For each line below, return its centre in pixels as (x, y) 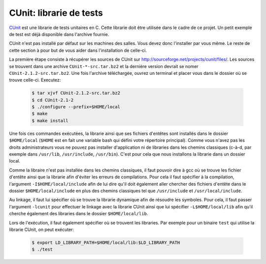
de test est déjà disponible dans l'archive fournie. (59, 34)
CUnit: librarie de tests (56, 13)
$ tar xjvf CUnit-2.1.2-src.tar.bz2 (76, 93)
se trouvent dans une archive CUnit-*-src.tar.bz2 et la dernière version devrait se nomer (104, 66)
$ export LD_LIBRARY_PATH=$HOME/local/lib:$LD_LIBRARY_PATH (106, 242)
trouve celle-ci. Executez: (35, 80)
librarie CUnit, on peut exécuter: (41, 230)
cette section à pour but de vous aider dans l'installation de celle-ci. (78, 50)
